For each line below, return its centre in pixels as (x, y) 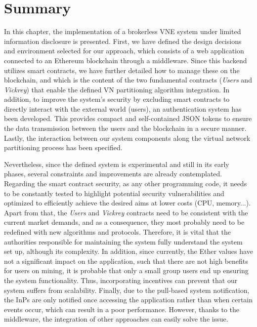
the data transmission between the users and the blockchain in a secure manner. (125, 128)
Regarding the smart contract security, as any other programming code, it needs (126, 184)
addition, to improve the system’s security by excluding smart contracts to (117, 99)
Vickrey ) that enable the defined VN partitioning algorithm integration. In (117, 89)
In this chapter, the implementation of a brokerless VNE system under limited (123, 31)
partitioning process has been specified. (63, 147)
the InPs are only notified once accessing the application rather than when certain (128, 300)
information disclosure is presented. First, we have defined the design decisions (123, 41)
